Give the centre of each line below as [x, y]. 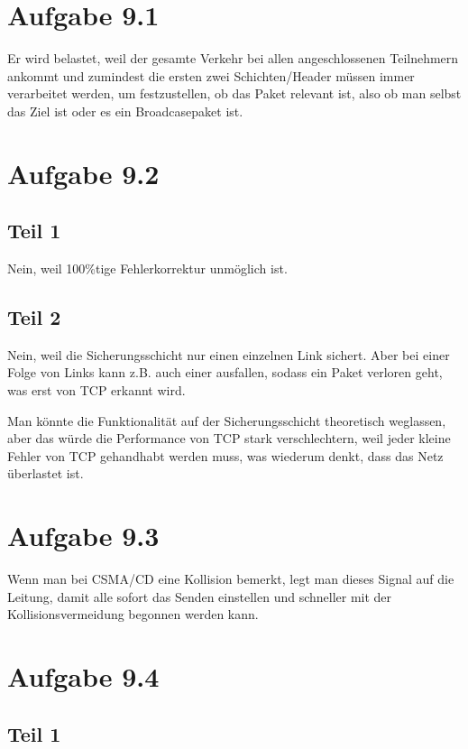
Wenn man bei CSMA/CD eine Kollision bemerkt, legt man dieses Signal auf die [231, 579]
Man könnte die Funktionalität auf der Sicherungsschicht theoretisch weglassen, [227, 420]
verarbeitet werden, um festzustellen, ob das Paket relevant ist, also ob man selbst [234, 93]
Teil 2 [34, 317]
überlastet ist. [46, 473]
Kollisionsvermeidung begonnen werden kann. [133, 614]
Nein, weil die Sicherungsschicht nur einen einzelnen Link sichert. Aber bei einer [229, 354]
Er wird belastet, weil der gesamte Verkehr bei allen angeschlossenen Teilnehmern [233, 58]
